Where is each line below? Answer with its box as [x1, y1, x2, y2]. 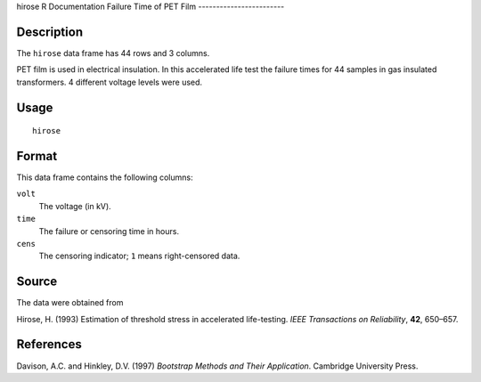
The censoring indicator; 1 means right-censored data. [38, 250, 240, 262]
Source [16, 274, 58, 289]
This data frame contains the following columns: [16, 172, 193, 183]
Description [16, 24, 84, 39]
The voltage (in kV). [38, 200, 111, 211]
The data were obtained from [16, 297, 124, 308]
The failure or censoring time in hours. [38, 225, 180, 236]
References [16, 337, 82, 352]
